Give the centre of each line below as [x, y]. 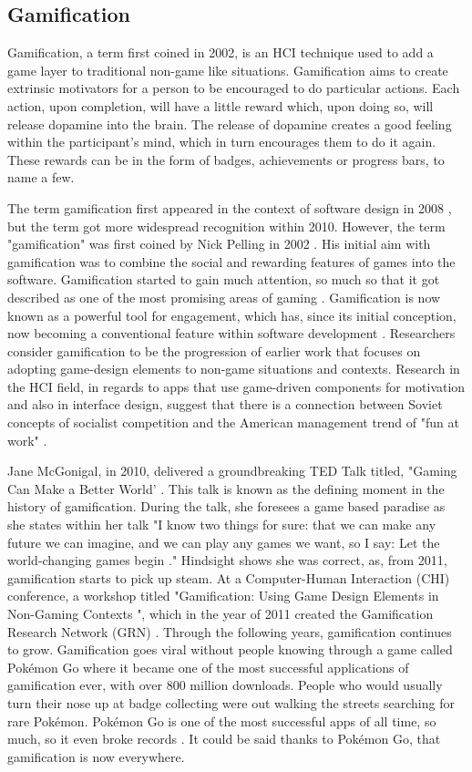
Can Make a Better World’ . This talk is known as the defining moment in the [226, 488]
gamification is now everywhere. [96, 756]
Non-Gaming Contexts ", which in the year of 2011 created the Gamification [221, 614]
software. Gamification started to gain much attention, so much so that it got [224, 279]
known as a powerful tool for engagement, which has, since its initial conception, [232, 315]
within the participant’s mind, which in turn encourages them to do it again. [222, 142]
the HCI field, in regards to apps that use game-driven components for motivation [236, 386]
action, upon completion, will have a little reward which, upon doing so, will [221, 105]
